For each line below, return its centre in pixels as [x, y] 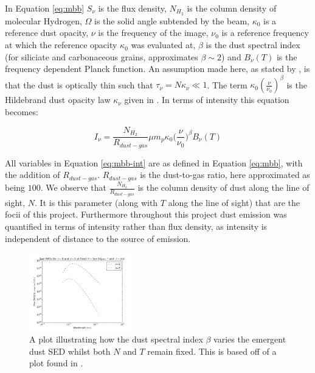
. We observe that [73, 187]
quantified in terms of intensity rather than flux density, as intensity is [136, 226]
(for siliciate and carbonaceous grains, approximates [102, 56]
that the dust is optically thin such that [79, 84]
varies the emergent [250, 339]
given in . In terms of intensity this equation [207, 100]
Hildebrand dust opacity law [58, 100]
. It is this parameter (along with [96, 202]
